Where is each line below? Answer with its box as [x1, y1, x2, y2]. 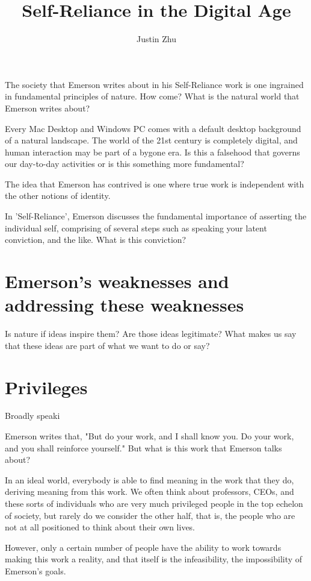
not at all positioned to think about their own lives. [5, 521, 196, 533]
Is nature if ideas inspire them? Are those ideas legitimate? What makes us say [5, 327, 297, 340]
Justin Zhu [136, 33, 176, 45]
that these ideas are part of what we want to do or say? [5, 339, 210, 351]
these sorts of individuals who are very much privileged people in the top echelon [5, 497, 303, 510]
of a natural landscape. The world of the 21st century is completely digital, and [5, 134, 298, 146]
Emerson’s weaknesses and [5, 269, 229, 294]
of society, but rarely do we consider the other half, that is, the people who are [5, 509, 295, 521]
